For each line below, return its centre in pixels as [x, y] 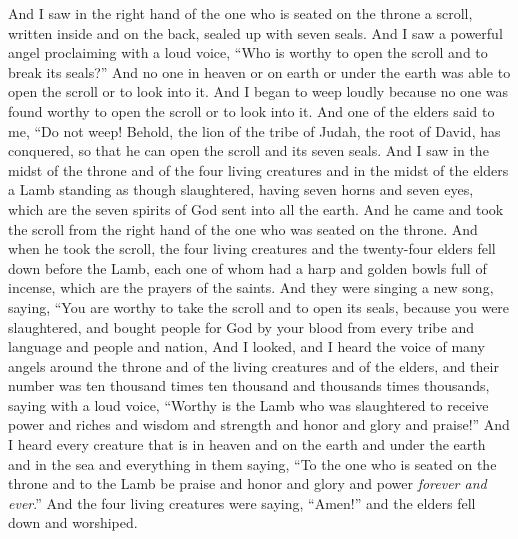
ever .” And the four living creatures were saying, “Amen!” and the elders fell [242, 502]
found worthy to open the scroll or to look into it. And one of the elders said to [251, 110]
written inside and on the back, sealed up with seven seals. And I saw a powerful [255, 32]
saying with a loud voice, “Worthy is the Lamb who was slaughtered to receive [248, 404]
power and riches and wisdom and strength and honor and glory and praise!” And [259, 424]
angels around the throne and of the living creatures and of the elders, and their [253, 365]
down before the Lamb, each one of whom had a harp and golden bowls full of [247, 267]
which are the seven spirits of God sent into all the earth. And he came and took [256, 208]
